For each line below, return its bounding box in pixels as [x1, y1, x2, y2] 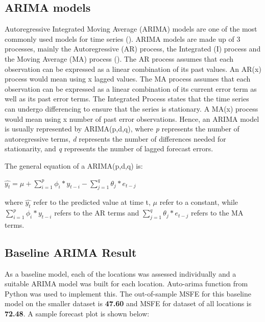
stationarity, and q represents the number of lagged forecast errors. [5, 143, 213, 154]
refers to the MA [191, 207, 244, 218]
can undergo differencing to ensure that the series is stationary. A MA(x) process [5, 103, 258, 114]
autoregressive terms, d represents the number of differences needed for [5, 133, 226, 144]
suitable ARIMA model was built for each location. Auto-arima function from [5, 278, 248, 289]
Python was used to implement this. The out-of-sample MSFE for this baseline [5, 288, 251, 299]
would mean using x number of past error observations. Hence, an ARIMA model [5, 113, 259, 124]
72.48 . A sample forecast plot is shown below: [5, 308, 150, 319]
